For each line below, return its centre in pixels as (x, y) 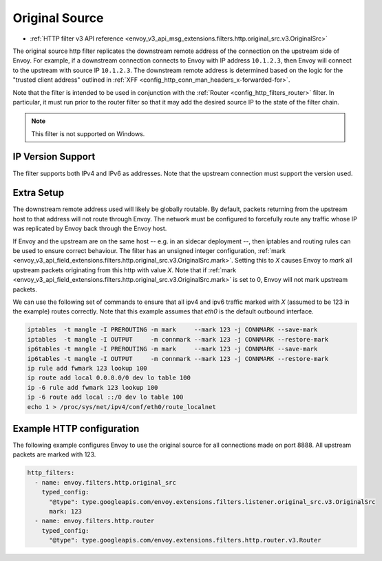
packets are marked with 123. (54, 454)
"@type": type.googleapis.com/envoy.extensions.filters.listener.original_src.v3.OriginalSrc (212, 502)
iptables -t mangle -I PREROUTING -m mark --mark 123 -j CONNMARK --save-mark (172, 330)
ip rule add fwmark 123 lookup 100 (87, 368)
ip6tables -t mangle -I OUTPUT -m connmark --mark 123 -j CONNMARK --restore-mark (178, 359)
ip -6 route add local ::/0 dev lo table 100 (105, 397)
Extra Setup (39, 193)
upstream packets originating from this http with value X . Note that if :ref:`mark (125, 270)
